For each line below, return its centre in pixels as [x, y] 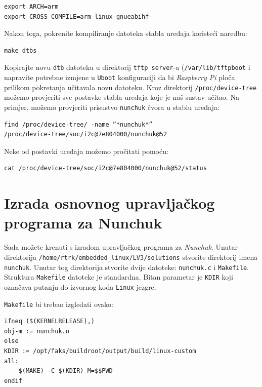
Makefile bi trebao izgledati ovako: [59, 304]
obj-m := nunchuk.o [37, 331]
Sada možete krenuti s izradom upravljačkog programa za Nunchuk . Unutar [121, 247]
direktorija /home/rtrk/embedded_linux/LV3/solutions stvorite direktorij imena [131, 257]
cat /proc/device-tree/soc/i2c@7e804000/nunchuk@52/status [105, 168]
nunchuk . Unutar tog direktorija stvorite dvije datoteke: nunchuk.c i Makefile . [127, 267]
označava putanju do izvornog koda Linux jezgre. [80, 286]
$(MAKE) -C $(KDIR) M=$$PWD [65, 371]
